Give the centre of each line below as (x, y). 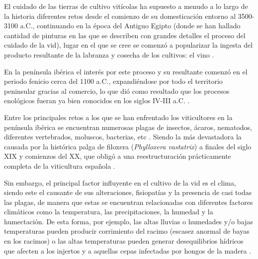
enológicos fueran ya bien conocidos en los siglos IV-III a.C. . (97, 100)
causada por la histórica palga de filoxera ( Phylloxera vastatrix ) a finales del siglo (128, 146)
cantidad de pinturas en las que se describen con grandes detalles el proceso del (125, 35)
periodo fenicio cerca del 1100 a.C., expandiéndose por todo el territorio (113, 81)
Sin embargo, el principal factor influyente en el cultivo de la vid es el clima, (120, 182)
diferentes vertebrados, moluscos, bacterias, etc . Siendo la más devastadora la (123, 137)
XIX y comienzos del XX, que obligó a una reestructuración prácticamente (118, 156)
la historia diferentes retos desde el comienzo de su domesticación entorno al (120, 16)
